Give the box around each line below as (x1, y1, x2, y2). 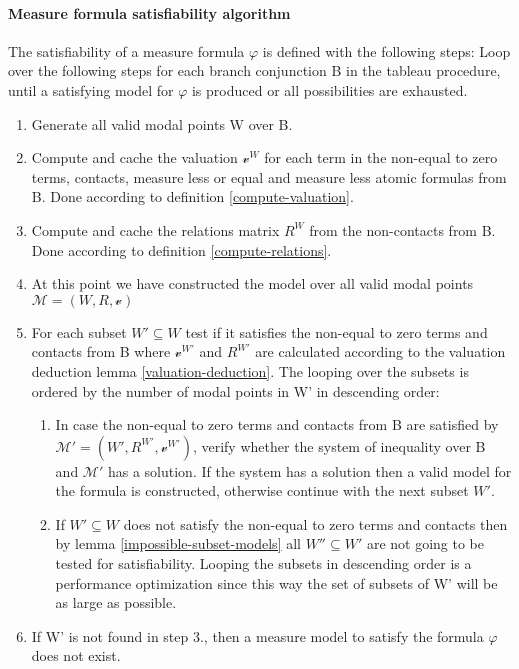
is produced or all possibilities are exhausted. (191, 79, 468, 100)
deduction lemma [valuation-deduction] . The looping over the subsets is (31, 360, 469, 381)
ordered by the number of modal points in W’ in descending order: (31, 380, 440, 401)
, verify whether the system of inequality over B (192, 435, 486, 456)
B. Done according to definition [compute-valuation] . (31, 186, 354, 207)
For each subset (31, 321, 127, 342)
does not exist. (31, 645, 121, 666)
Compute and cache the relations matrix (31, 219, 280, 240)
